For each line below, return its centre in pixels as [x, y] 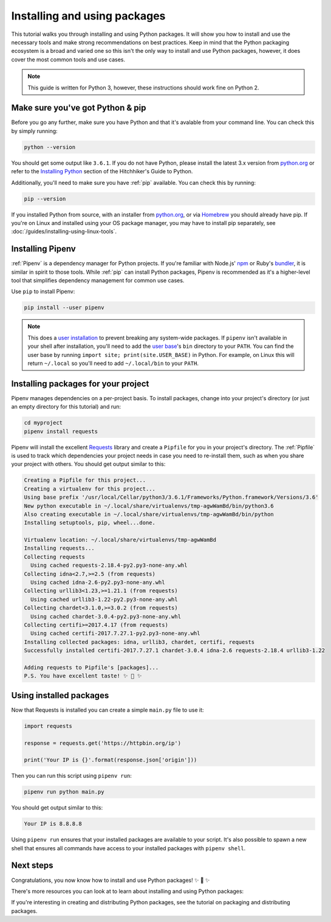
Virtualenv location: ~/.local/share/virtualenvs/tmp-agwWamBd [120, 540]
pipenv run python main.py [64, 792]
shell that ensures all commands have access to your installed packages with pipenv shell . [128, 848]
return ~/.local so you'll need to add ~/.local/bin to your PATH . [113, 363]
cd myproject [43, 423]
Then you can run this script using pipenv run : [71, 776]
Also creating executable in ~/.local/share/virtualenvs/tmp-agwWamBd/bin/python [149, 514]
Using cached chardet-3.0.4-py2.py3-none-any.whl [106, 616]
